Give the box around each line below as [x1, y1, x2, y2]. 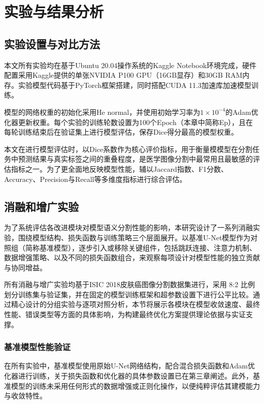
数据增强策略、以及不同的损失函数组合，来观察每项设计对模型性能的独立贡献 [4, 252, 260, 263]
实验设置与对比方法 [4, 36, 100, 51]
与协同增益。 [4, 262, 47, 272]
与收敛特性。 [4, 390, 47, 401]
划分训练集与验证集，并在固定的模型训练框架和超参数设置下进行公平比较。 [4, 289, 253, 299]
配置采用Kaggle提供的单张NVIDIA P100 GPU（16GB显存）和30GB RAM [4, 70, 243, 80]
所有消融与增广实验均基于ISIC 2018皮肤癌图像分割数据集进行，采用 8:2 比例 [4, 279, 255, 290]
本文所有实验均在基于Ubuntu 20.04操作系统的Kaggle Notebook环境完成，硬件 [4, 59, 257, 70]
